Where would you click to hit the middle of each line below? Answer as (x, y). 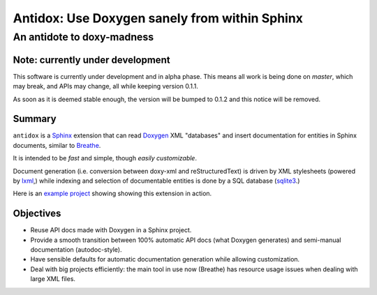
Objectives (37, 214)
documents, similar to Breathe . (57, 145)
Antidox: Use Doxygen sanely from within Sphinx (158, 18)
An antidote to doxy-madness (83, 37)
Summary (35, 119)
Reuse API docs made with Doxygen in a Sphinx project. (111, 230)
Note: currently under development (91, 60)
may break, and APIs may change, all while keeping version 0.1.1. (105, 86)
